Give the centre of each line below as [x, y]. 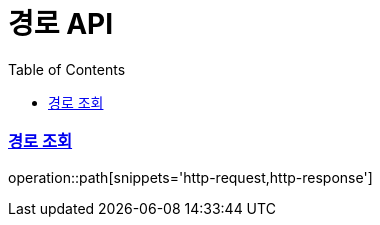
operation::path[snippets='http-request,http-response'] [190, 177]
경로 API [61, 24]
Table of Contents [67, 69]
